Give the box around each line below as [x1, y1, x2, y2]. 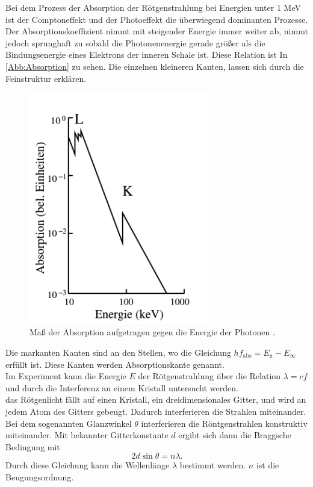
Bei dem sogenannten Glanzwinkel [5, 417, 132, 429]
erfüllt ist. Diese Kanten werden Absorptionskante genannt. [5, 358, 225, 370]
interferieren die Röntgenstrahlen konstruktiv [141, 417, 308, 429]
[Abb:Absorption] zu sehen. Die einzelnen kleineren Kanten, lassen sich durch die [5, 60, 304, 72]
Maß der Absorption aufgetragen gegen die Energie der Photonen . [29, 326, 275, 338]
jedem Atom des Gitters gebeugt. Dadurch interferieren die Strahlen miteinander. [5, 405, 306, 417]
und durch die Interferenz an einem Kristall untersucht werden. [5, 381, 238, 394]
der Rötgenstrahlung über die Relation [138, 370, 281, 382]
